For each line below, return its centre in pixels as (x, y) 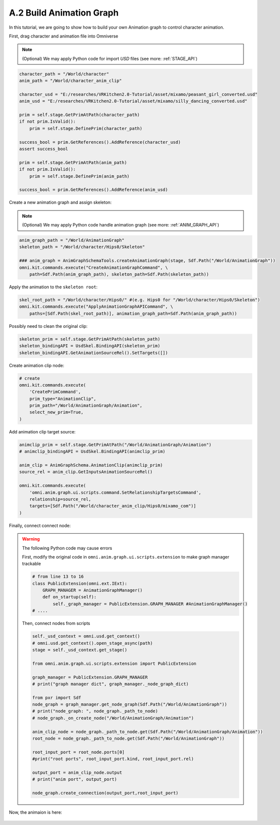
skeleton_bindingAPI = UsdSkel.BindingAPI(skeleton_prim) (90, 346)
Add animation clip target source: (42, 431)
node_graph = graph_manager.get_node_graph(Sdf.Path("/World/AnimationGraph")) (130, 704)
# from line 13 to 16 (58, 577)
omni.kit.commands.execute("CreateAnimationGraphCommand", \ (94, 267)
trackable (32, 564)
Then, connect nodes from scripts (56, 623)
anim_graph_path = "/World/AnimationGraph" (72, 240)
